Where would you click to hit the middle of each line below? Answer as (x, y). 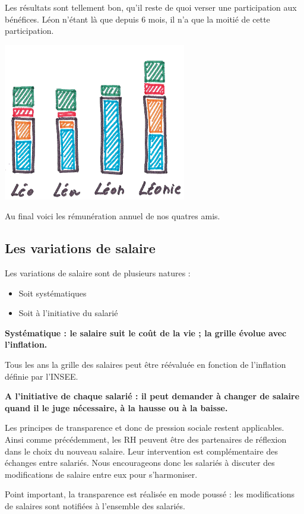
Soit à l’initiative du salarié (68, 313)
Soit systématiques (53, 293)
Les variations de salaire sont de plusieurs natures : (98, 273)
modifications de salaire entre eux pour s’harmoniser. (101, 474)
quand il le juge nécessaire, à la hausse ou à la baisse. (116, 407)
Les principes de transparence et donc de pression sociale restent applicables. (145, 428)
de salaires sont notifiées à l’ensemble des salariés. (95, 505)
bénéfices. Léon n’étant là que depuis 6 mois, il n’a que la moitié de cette (137, 19)
